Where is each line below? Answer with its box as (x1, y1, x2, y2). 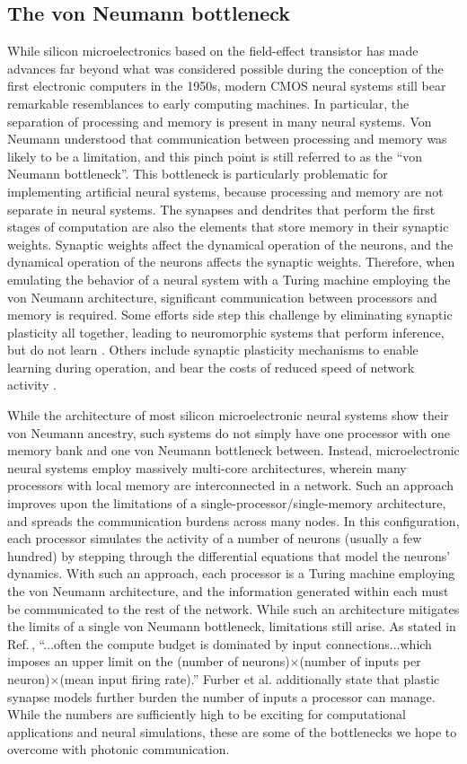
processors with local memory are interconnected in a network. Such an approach (7, 476, 454, 495)
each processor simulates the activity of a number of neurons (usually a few (7, 529, 422, 548)
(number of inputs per (299, 652, 421, 671)
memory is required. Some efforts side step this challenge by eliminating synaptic (7, 305, 453, 324)
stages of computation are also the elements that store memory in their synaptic (7, 217, 449, 236)
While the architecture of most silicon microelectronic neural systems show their (7, 406, 449, 425)
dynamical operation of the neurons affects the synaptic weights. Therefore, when (7, 252, 455, 271)
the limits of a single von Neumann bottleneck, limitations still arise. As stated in (7, 617, 456, 636)
